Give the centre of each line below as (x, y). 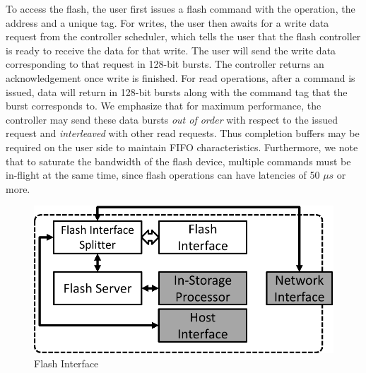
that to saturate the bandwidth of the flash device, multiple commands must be (178, 161)
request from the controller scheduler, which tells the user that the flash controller (183, 36)
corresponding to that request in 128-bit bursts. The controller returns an (165, 64)
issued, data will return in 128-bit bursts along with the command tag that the (177, 91)
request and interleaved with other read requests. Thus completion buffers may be (183, 133)
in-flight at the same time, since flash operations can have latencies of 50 (163, 175)
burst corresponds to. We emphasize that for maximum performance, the (164, 106)
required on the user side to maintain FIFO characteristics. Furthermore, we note (182, 147)
